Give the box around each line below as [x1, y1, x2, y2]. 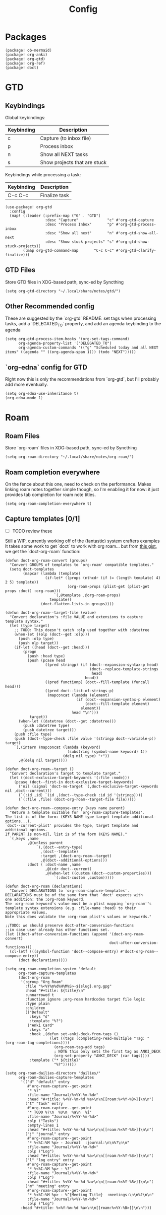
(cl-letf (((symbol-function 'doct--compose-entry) [9, 949, 119, 954]
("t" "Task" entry [25, 1101, 63, 1106]
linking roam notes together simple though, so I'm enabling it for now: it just [5, 486, 160, 492]
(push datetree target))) [23, 727, 77, 732]
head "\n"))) [71, 710, 99, 715]
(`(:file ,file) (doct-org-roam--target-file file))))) [18, 797, 136, 802]
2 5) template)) [5, 579, 39, 584]
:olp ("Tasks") [27, 1118, 58, 1123]
